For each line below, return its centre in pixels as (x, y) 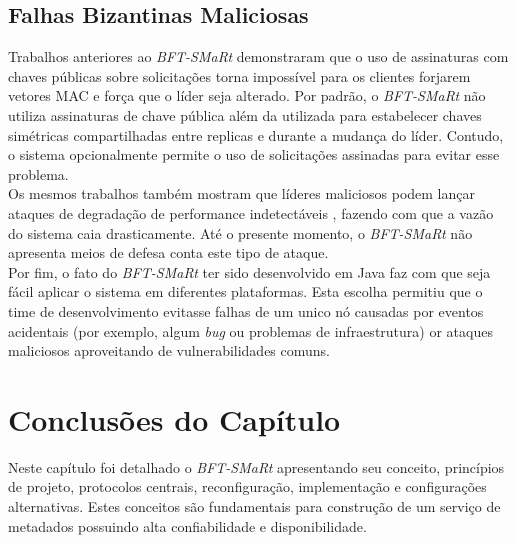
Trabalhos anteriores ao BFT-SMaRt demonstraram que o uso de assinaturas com (258, 56)
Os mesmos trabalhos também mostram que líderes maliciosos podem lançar (241, 193)
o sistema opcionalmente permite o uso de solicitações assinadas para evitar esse (254, 154)
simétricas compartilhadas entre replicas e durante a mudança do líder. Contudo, (256, 134)
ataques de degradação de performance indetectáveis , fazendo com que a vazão (251, 212)
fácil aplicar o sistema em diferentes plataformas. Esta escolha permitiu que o (245, 291)
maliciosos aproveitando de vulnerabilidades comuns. (169, 350)
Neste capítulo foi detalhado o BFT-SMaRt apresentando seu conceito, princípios (256, 466)
